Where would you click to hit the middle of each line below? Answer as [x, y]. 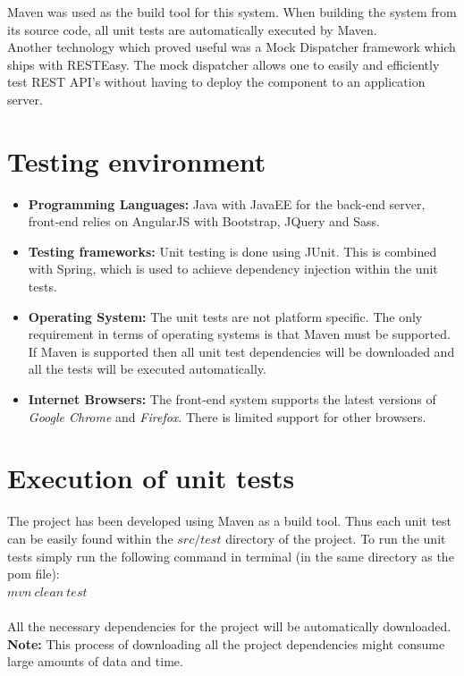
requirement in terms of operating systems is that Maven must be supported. [239, 334]
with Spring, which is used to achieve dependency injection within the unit [233, 269]
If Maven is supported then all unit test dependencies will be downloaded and [241, 351]
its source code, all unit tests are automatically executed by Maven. [192, 29]
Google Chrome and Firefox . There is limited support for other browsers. [227, 416]
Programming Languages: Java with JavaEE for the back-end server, [227, 203]
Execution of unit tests [151, 478]
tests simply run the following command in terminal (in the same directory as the [231, 556]
